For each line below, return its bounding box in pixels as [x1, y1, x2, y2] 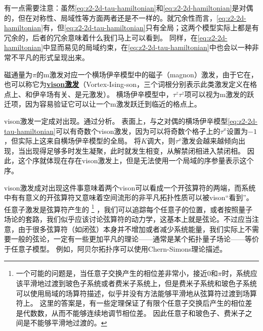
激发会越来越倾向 [182, 135, 239, 146]
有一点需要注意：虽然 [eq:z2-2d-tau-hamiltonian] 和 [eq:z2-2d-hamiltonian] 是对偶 [4, 3, 253, 13]
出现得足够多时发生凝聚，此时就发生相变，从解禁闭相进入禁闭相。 [25, 145, 245, 156]
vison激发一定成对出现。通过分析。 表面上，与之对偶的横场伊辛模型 [4, 115, 228, 126]
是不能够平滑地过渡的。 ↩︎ [23, 317, 107, 328]
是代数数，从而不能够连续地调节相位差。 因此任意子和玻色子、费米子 [16, 307, 245, 318]
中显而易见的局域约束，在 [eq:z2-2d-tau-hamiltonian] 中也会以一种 [43, 42, 252, 53]
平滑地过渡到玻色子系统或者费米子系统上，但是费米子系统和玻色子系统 [23, 277, 257, 288]
